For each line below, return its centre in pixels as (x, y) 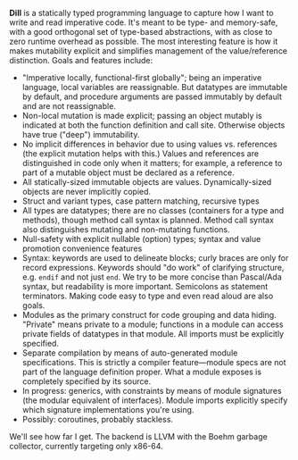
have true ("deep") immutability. (81, 134)
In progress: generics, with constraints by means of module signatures (152, 391)
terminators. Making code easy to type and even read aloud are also (148, 296)
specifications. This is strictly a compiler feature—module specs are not (154, 362)
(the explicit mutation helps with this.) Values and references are (141, 154)
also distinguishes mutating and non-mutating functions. (126, 230)
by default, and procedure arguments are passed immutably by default (152, 96)
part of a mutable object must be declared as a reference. (128, 172)
